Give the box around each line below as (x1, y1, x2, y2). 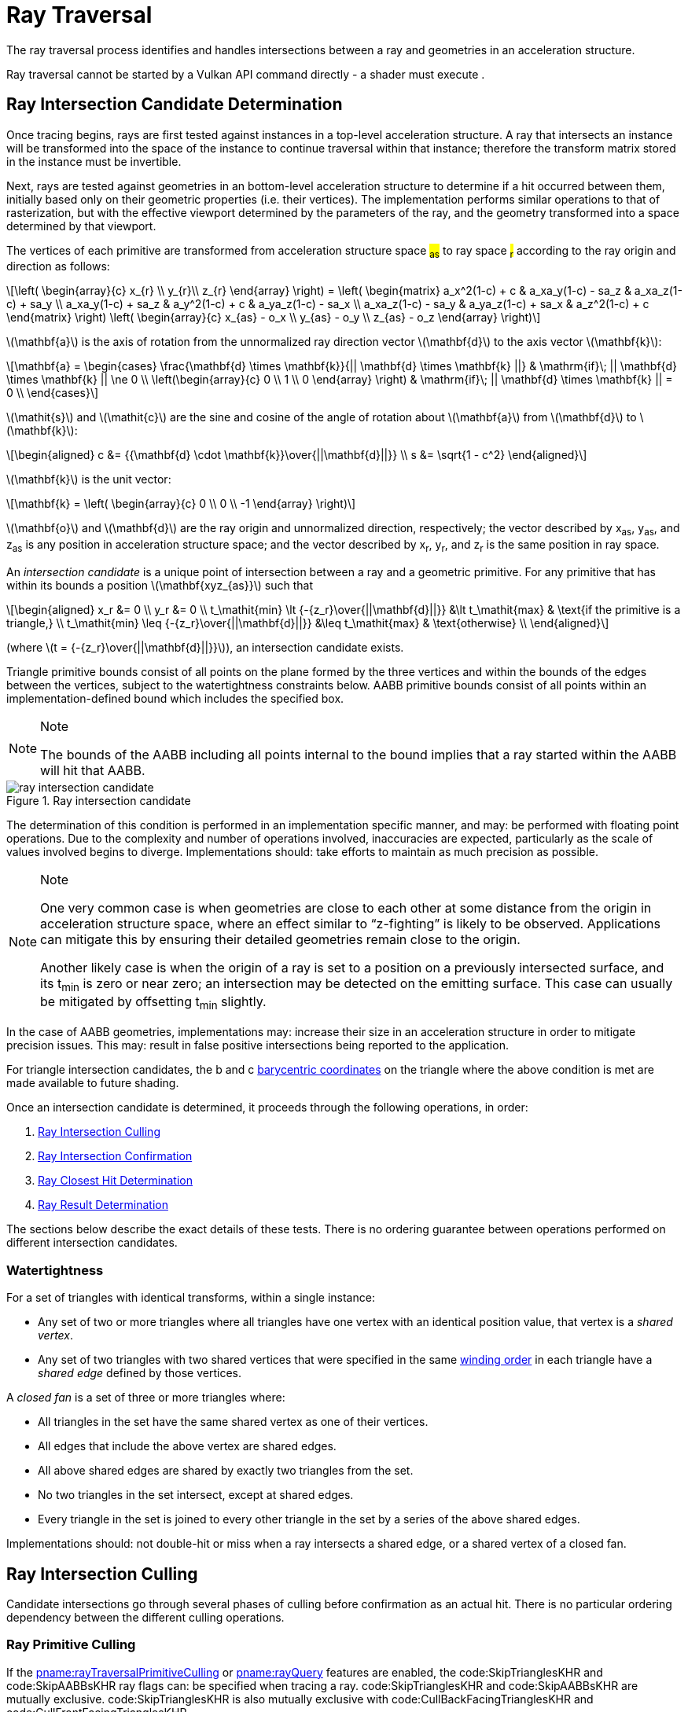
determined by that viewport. (6, 219, 156, 233)
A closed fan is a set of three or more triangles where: (6, 1391, 285, 1405)
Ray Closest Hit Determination (38, 1174, 193, 1188)
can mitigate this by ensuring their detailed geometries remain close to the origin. (40, 931, 521, 947)
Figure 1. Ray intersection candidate (6, 793, 191, 807)
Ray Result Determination (38, 1198, 168, 1212)
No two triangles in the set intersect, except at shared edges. (38, 1488, 354, 1502)
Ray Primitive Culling (6, 1637, 136, 1653)
